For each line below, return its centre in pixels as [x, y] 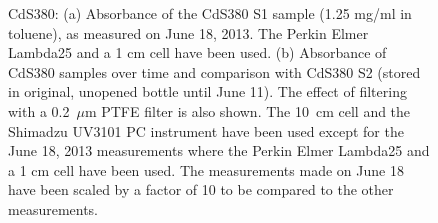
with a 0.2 [39, 110]
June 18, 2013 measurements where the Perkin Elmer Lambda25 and [219, 150]
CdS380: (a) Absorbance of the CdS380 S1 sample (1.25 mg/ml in [210, 13]
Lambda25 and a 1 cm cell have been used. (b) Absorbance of [197, 52]
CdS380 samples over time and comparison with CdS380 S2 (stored [214, 71]
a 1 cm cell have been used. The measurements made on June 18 [206, 169]
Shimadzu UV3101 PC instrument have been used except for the [206, 130]
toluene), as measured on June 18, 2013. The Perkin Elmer [188, 32]
